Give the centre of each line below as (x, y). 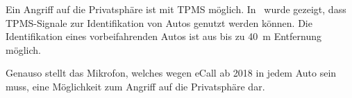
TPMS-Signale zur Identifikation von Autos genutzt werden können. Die (159, 22)
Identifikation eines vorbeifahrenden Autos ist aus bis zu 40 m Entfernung (164, 36)
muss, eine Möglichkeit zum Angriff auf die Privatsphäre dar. (135, 86)
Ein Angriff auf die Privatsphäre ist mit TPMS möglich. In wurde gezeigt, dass (176, 9)
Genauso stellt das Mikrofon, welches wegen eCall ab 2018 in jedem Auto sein (171, 73)
